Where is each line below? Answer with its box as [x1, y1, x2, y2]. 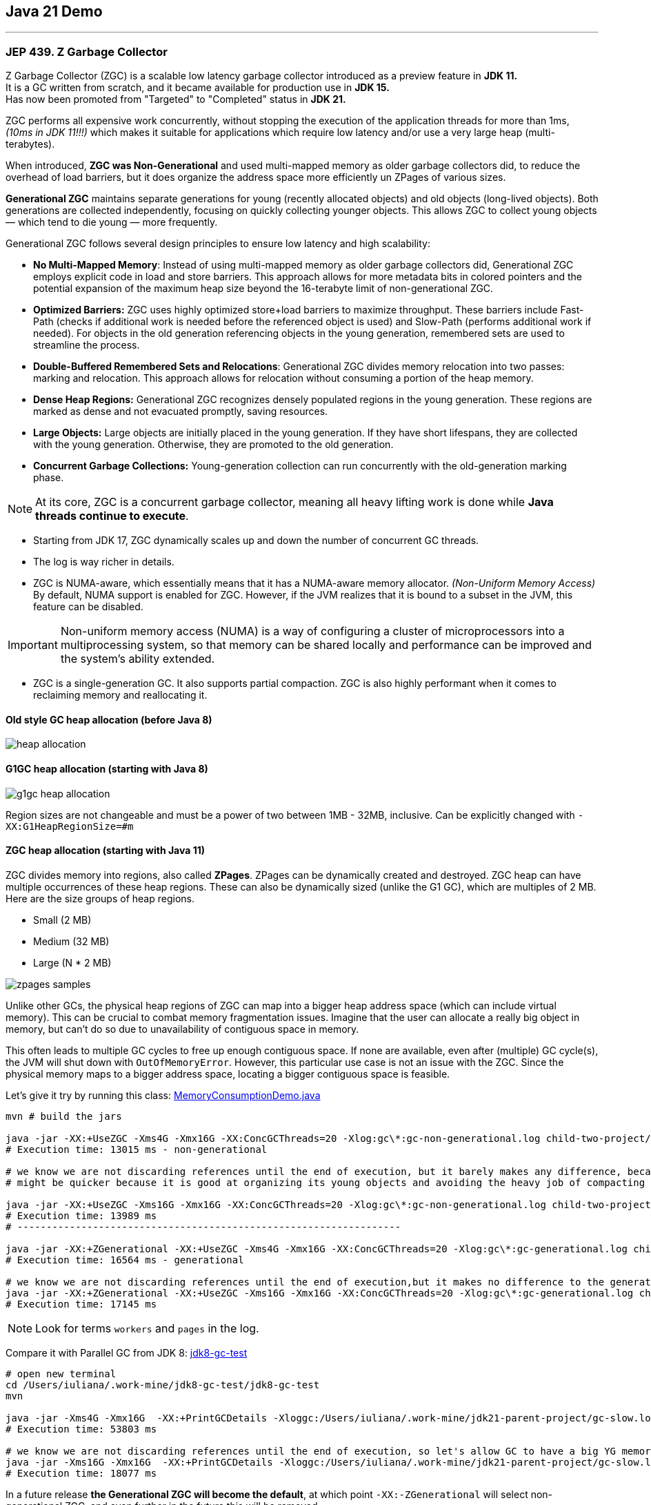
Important [8, 638, 58, 652]
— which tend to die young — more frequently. [6, 216, 218, 229]
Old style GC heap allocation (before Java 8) [6, 713, 212, 726]
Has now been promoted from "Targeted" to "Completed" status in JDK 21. [6, 93, 346, 106]
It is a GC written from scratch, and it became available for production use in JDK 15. [6, 81, 390, 94]
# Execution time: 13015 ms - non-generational [6, 1143, 268, 1155]
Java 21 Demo [6, 3, 103, 20]
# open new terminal [6, 1368, 117, 1379]
